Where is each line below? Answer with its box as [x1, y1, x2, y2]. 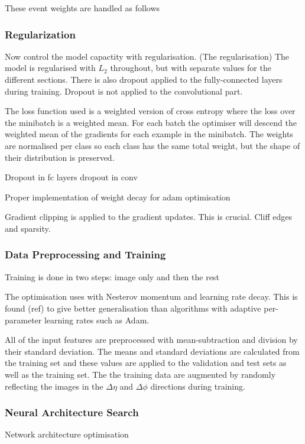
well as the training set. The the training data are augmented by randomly [5, 368, 276, 380]
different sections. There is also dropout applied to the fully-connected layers [5, 73, 283, 85]
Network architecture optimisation [5, 428, 129, 440]
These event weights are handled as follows [5, 2, 160, 14]
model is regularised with [5, 61, 96, 74]
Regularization [5, 27, 76, 41]
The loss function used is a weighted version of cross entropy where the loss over [5, 105, 296, 117]
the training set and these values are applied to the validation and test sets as [5, 357, 287, 369]
